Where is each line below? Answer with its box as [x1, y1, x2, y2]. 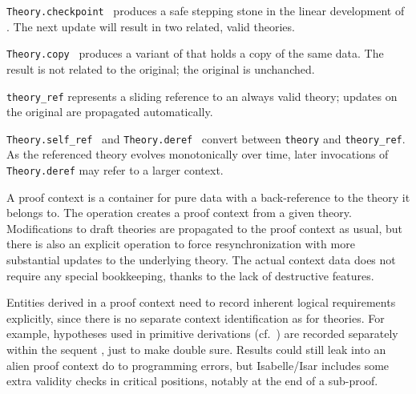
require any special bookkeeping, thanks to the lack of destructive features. [6, 267, 374, 283]
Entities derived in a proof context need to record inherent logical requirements [6, 294, 396, 311]
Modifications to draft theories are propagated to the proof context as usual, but [6, 219, 403, 236]
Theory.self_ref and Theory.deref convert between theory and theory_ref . [6, 130, 406, 147]
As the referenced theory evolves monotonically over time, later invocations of [6, 146, 389, 163]
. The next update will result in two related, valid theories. [6, 18, 295, 34]
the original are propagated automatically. [6, 103, 213, 120]
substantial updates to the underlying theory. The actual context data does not [6, 251, 396, 268]
